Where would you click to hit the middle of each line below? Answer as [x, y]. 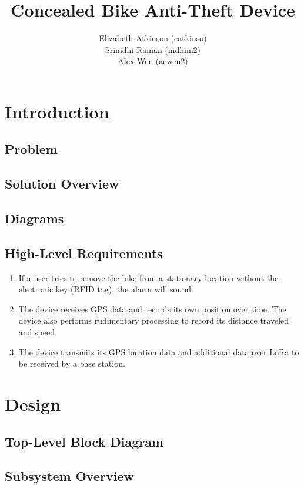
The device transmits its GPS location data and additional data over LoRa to [159, 352]
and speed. [38, 332]
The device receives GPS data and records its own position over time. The [152, 309]
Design [33, 403]
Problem [31, 149]
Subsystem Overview [69, 476]
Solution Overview [62, 184]
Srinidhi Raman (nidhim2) [153, 49]
